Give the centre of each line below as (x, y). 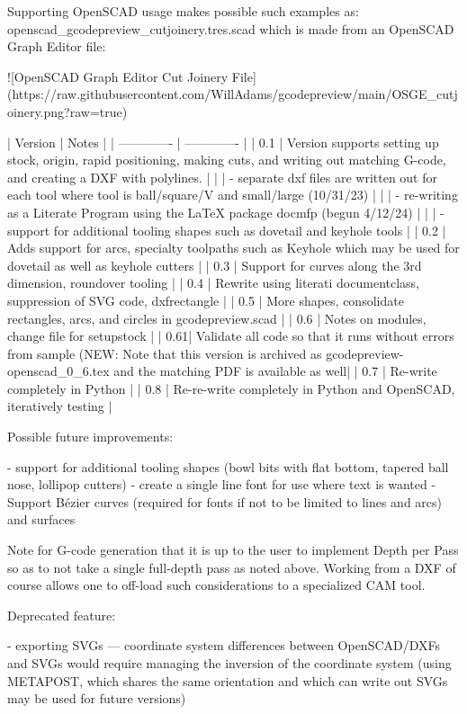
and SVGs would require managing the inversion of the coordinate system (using (229, 663)
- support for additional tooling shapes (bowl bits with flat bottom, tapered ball (228, 466)
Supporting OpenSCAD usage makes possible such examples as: (183, 11)
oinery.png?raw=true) (67, 111)
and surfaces (41, 519)
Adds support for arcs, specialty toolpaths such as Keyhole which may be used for (233, 248)
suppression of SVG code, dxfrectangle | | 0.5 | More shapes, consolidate (206, 300)
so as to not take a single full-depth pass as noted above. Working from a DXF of (232, 567)
